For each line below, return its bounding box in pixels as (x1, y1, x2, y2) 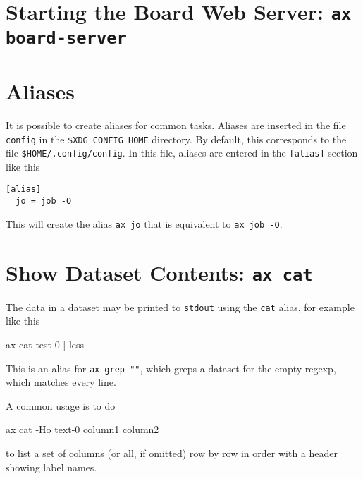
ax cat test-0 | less (6, 336, 85, 351)
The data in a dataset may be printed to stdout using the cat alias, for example (6, 299, 355, 314)
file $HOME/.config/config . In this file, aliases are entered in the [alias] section (6, 145, 358, 160)
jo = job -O (16, 196, 72, 207)
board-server (6, 28, 127, 48)
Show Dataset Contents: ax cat (6, 257, 313, 286)
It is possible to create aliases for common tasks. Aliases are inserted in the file (6, 117, 346, 132)
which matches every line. (6, 375, 116, 389)
